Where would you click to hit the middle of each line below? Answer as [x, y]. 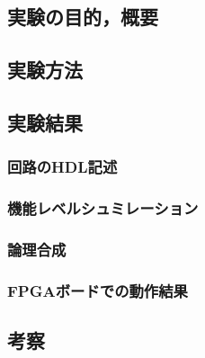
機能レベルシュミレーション [103, 208]
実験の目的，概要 [83, 17]
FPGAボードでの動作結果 [98, 290]
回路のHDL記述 [62, 167]
